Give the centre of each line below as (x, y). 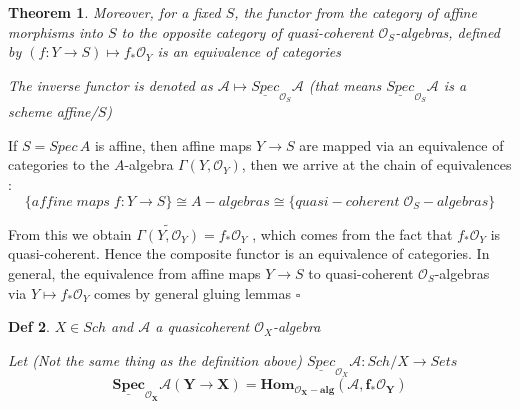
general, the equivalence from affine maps (134, 272)
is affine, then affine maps (173, 144)
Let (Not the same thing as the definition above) (155, 359)
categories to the (59, 164)
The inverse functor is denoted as (110, 84)
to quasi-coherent (361, 272)
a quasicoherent (202, 326)
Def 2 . (29, 326)
